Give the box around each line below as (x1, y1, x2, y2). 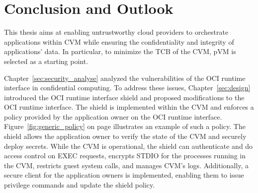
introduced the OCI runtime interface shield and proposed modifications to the (4, 92, 245, 102)
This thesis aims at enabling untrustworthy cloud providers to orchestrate (4, 27, 229, 37)
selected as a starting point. (4, 56, 88, 66)
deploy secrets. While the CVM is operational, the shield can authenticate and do (4, 140, 253, 151)
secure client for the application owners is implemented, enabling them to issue (4, 170, 244, 180)
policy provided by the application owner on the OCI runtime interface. (4, 111, 222, 122)
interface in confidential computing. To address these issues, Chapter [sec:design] (4, 82, 251, 93)
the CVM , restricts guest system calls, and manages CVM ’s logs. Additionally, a (4, 160, 249, 170)
